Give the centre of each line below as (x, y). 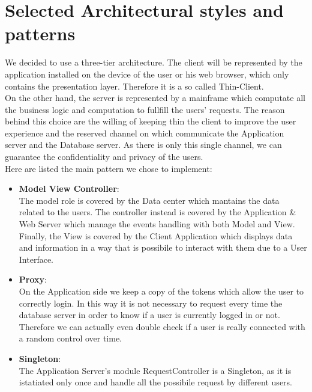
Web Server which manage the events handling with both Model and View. (157, 224)
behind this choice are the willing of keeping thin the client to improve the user (151, 121)
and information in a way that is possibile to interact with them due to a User (163, 247)
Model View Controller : (69, 188)
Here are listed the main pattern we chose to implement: (109, 168)
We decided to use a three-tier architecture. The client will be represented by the (154, 62)
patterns (40, 33)
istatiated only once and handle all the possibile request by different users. (155, 382)
